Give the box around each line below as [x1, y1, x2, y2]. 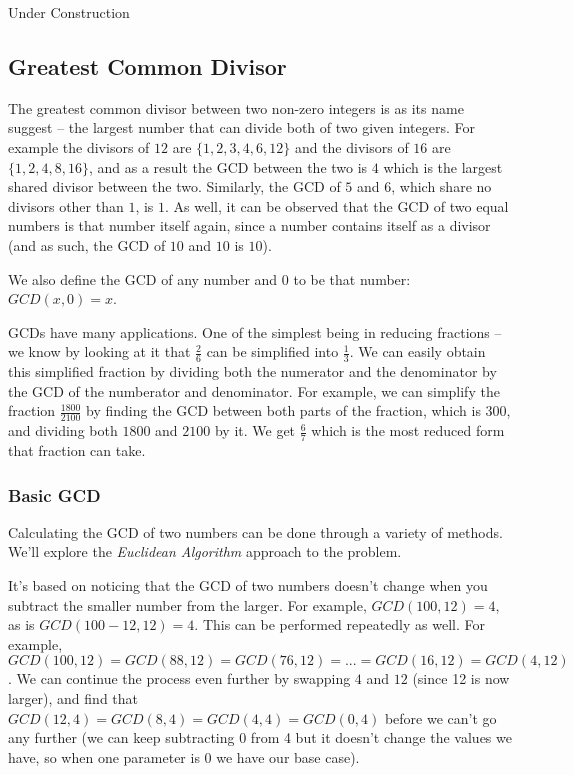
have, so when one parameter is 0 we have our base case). [8, 746, 360, 767]
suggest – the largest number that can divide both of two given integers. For [8, 117, 475, 138]
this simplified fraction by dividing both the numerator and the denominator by [8, 361, 497, 382]
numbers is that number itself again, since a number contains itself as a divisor [8, 215, 491, 236]
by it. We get [214, 420, 296, 441]
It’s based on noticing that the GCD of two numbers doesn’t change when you [8, 575, 488, 595]
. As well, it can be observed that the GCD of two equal [165, 195, 509, 216]
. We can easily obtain [349, 341, 486, 362]
